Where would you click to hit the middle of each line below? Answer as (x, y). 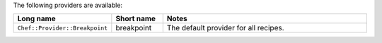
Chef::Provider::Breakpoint (63, 28)
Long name (36, 19)
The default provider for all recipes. (225, 28)
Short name (135, 19)
